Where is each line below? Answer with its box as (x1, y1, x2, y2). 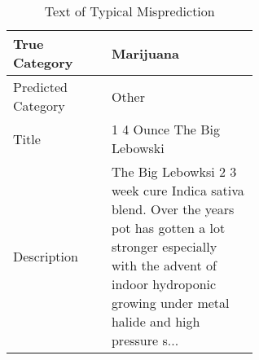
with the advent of (111, 256, 217, 274)
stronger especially (111, 237, 217, 256)
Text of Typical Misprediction (44, 2, 215, 20)
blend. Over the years (111, 200, 235, 218)
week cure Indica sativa (111, 181, 244, 200)
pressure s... (111, 331, 179, 349)
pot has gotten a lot (111, 218, 226, 237)
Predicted (13, 77, 68, 96)
